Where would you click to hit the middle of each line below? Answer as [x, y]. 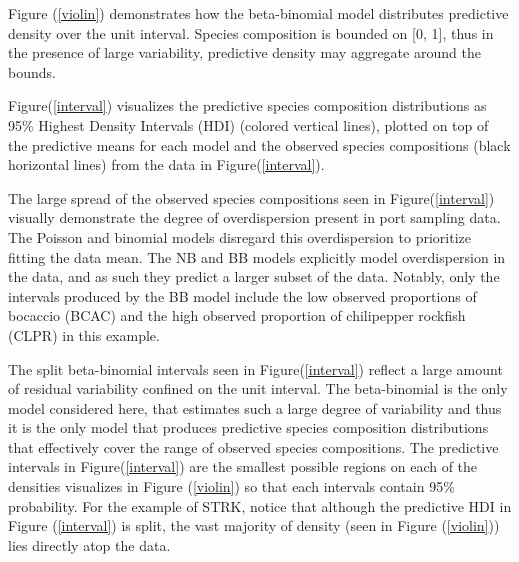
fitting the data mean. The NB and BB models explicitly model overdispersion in [257, 256]
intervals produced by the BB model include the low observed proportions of [242, 295]
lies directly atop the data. [89, 544]
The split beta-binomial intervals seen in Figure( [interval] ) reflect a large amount [255, 368]
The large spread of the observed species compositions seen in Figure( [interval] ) [251, 197]
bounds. [32, 71]
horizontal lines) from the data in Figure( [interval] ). [166, 164]
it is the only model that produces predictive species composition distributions [248, 427]
